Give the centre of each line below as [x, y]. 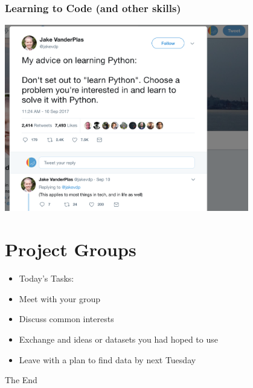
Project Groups [71, 249]
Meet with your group [60, 298]
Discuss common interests [66, 319]
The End [21, 380]
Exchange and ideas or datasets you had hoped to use [118, 339]
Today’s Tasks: [46, 278]
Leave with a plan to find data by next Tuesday [107, 359]
